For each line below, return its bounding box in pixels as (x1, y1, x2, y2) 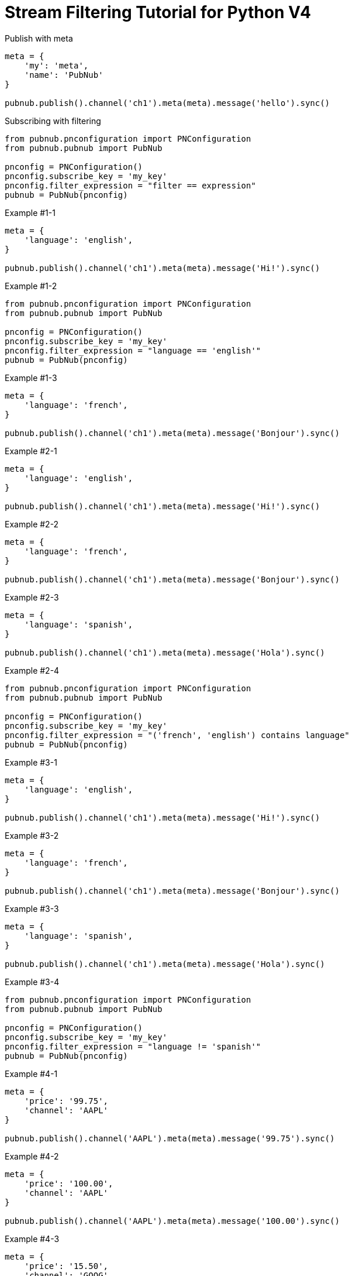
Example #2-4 (5, 665, 60, 675)
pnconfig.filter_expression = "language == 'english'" (5, 345, 261, 355)
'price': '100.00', (24, 1178, 113, 1188)
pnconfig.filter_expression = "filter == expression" (5, 180, 256, 190)
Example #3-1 (5, 757, 57, 767)
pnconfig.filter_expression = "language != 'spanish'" (5, 1041, 261, 1051)
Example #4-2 (5, 1151, 59, 1161)
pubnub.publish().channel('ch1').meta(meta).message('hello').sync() (5, 98, 330, 108)
